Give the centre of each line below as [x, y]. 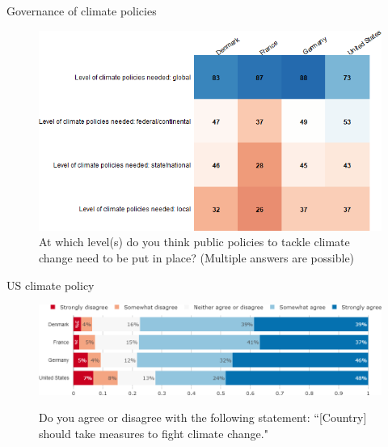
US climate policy [51, 285]
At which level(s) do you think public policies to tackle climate [194, 242]
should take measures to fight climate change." [154, 433]
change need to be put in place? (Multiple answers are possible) [197, 258]
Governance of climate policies [82, 11]
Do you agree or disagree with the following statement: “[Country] [203, 417]
